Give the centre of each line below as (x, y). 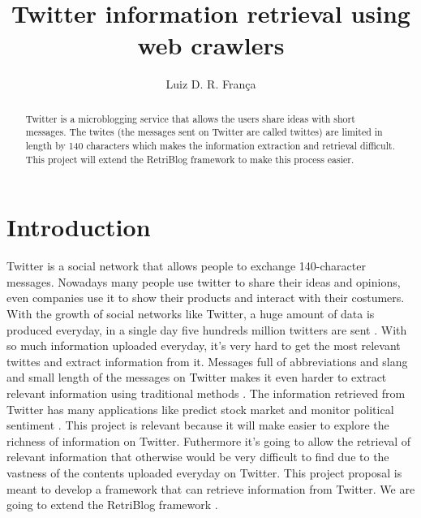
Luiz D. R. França (211, 84)
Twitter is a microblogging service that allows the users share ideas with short (190, 118)
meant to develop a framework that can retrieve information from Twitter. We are (211, 488)
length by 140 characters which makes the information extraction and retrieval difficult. (210, 146)
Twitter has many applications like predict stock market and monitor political (200, 409)
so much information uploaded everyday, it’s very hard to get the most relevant (204, 345)
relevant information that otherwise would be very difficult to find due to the (198, 457)
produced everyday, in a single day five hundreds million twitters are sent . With (207, 329)
